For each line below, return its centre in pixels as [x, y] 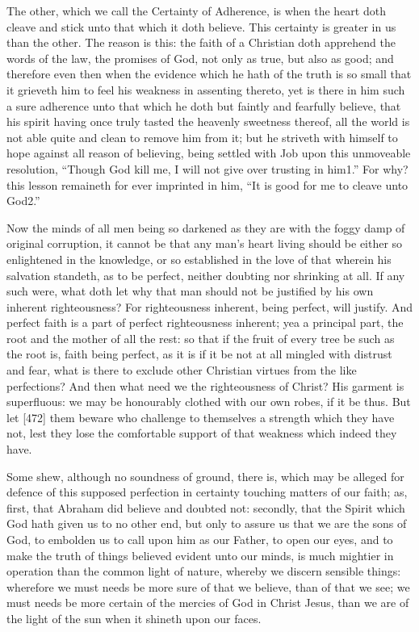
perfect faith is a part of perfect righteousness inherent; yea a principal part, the [205, 322]
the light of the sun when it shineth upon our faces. [134, 618]
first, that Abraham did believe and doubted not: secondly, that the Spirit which [206, 507]
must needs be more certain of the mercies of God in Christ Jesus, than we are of [208, 603]
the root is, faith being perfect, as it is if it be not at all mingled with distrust [199, 354]
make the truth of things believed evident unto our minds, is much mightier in [200, 555]
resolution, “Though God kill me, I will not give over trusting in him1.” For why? [207, 168]
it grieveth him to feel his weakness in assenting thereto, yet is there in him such [206, 89]
